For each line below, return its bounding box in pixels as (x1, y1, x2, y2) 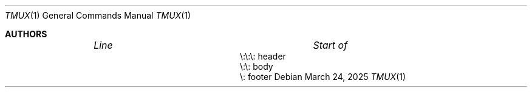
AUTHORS (5, 29, 47, 39)
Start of (313, 39, 348, 51)
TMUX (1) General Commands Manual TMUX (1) (5, 10, 191, 20)
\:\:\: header (240, 51, 286, 61)
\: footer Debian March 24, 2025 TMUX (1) (240, 72, 406, 82)
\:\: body (240, 61, 273, 72)
